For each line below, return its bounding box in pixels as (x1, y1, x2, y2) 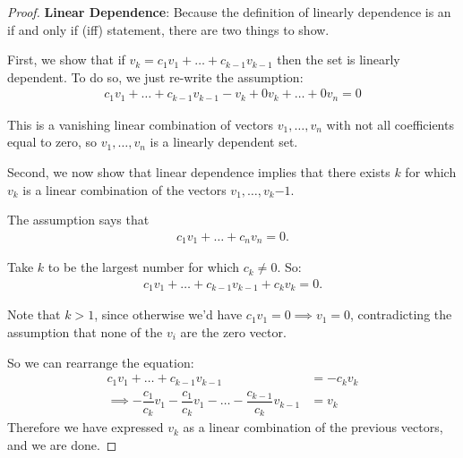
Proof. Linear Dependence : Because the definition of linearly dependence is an (7, 3, 451, 21)
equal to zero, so (7, 132, 98, 151)
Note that (7, 305, 61, 324)
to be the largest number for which (47, 258, 240, 276)
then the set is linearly (277, 50, 400, 69)
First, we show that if (7, 50, 125, 69)
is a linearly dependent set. (150, 132, 298, 151)
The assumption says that (7, 210, 150, 229)
